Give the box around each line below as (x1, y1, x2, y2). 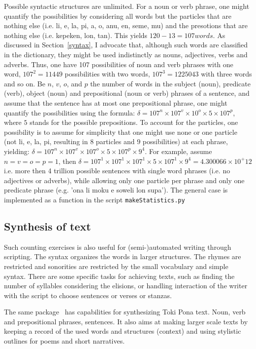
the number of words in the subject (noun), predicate (90, 78, 251, 88)
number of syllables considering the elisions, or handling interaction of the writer (4, 280, 248, 291)
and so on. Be (4, 78, 45, 88)
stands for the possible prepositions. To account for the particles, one (30, 117, 238, 127)
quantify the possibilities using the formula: (4, 107, 135, 117)
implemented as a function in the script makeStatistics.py (4, 194, 185, 204)
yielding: (4, 146, 30, 156)
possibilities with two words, (64, 69, 150, 79)
